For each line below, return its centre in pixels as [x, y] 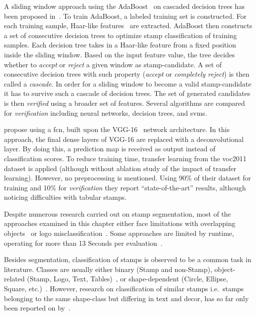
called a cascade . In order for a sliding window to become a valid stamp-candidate [128, 83]
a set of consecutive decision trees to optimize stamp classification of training [120, 35]
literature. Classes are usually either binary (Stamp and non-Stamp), [108, 269]
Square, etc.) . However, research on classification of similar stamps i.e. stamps [124, 289]
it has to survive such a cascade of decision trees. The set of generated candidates [127, 93]
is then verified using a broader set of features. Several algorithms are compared [125, 103]
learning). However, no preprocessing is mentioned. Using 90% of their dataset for [128, 178]
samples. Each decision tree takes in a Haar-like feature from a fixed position [120, 45]
